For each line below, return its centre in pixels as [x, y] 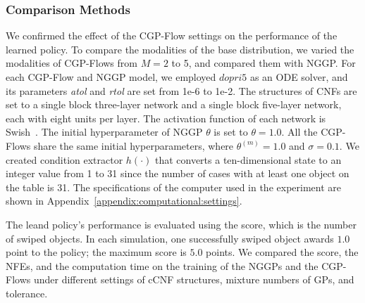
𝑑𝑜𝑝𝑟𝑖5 [233, 78]
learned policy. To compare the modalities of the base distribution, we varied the [180, 49]
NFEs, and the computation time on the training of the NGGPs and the [162, 265]
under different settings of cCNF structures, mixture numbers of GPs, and [194, 279]
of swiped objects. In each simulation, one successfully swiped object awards [170, 238]
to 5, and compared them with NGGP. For [264, 63]
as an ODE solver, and [299, 77]
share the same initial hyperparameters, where [134, 145]
